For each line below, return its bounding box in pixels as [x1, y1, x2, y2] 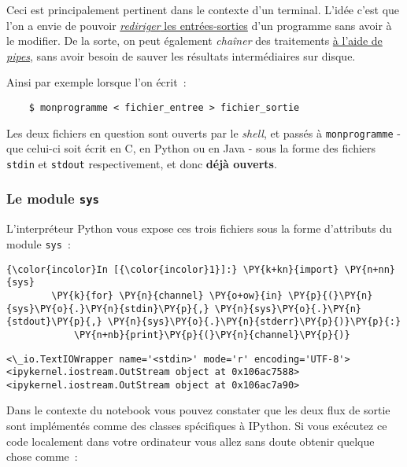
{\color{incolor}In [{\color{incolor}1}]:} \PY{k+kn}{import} [6, 263, 339, 275]
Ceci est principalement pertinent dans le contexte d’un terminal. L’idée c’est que [6, 2, 400, 17]
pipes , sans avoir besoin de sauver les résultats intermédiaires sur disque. [6, 47, 356, 64]
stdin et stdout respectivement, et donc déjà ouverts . [6, 155, 277, 171]
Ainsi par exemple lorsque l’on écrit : [6, 74, 187, 90]
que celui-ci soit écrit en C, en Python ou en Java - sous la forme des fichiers [6, 140, 376, 156]
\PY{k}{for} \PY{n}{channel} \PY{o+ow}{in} [51, 289, 283, 301]
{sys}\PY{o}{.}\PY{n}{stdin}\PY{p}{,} [6, 303, 209, 314]
